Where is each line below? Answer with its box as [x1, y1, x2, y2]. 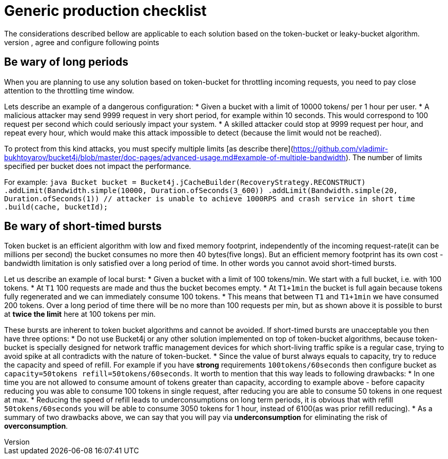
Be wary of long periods [4, 55, 128, 69]
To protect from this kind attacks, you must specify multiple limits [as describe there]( [4, 144, 294, 153]
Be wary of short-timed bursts [4, 220, 162, 233]
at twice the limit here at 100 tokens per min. [4, 310, 156, 319]
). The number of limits [345, 152, 422, 162]
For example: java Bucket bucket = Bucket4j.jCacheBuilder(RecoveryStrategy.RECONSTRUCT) [4, 177, 366, 186]
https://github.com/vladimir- [293, 144, 388, 153]
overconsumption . [4, 422, 68, 431]
